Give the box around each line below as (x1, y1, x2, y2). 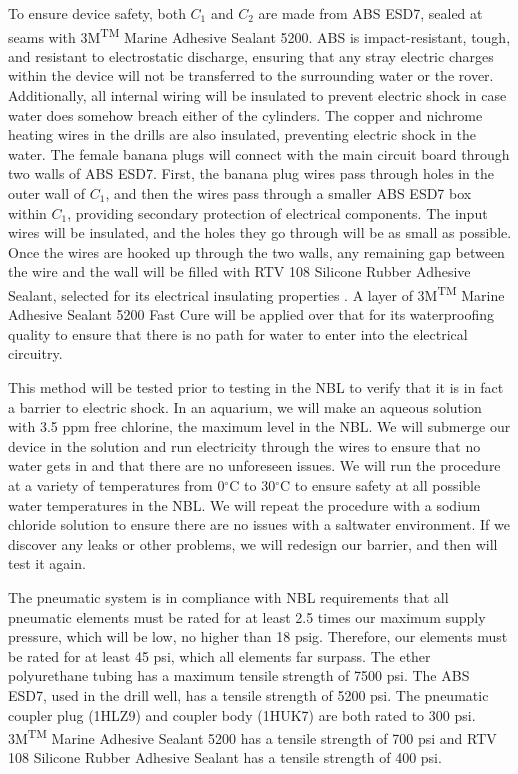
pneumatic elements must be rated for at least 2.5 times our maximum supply (8, 606, 486, 627)
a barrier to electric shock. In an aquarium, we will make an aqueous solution (8, 396, 482, 417)
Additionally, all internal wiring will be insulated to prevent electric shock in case (8, 85, 507, 106)
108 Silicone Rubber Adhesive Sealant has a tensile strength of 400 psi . (8, 747, 442, 768)
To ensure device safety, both (8, 3, 186, 23)
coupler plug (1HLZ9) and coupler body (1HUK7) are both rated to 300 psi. (8, 704, 476, 725)
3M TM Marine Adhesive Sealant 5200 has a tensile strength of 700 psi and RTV (8, 725, 497, 748)
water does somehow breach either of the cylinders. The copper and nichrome (8, 104, 483, 125)
